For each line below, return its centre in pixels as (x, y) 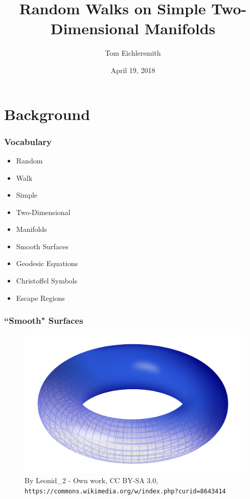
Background (47, 114)
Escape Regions (40, 298)
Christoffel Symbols (47, 281)
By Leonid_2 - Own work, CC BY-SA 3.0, (92, 480)
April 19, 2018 (133, 70)
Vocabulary (28, 141)
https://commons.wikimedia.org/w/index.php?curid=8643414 (125, 491)
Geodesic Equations (47, 263)
